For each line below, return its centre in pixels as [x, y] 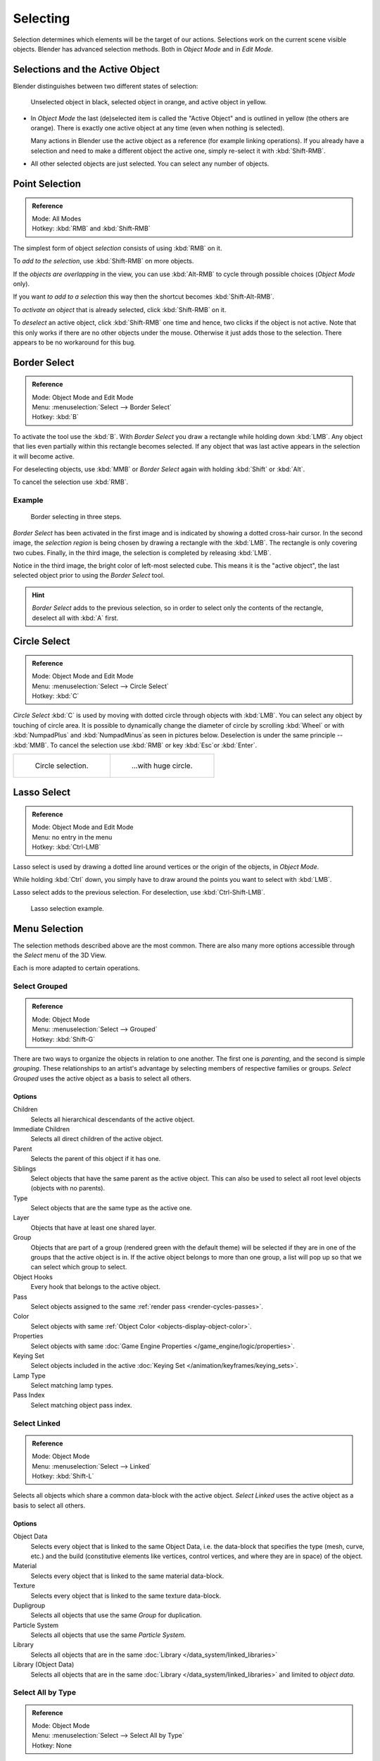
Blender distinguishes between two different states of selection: [106, 86]
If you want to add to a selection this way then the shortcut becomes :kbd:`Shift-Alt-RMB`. [144, 297]
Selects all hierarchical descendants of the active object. [113, 1119]
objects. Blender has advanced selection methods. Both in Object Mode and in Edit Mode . [143, 49]
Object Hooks [33, 1277]
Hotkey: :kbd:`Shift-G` [63, 1039]
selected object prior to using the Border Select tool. [89, 575]
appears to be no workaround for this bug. [75, 342]
